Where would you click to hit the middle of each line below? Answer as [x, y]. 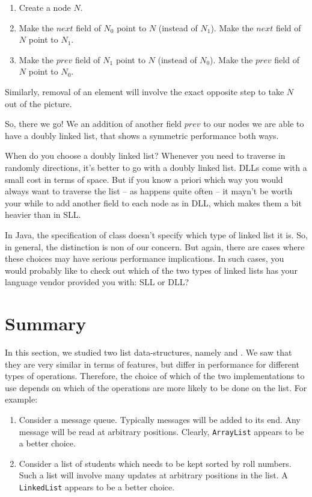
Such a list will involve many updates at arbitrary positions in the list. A [153, 475]
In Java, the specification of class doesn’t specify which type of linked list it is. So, [156, 234]
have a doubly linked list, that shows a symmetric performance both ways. [142, 135]
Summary [46, 323]
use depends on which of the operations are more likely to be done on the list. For [156, 387]
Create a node [45, 7]
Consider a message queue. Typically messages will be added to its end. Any [160, 419]
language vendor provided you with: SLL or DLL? [97, 282]
